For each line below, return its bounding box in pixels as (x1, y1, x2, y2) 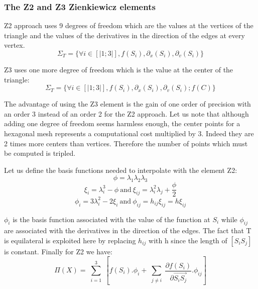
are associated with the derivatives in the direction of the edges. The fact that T (4, 225, 251, 236)
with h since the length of (149, 235, 227, 245)
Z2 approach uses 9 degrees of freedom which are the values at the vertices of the (4, 20, 253, 31)
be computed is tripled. (4, 148, 76, 158)
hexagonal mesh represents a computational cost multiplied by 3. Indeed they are (4, 128, 254, 138)
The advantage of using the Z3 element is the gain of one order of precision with (4, 99, 251, 109)
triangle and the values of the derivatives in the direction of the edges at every (4, 30, 245, 40)
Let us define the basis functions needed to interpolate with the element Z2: (4, 164, 237, 175)
